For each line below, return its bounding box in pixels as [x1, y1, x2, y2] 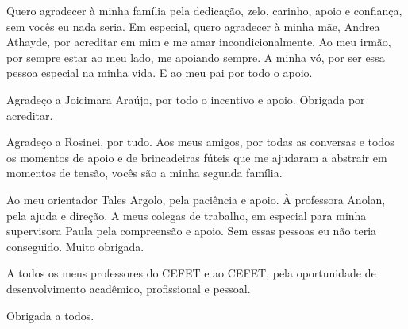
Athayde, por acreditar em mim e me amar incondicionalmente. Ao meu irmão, [6, 33, 391, 50]
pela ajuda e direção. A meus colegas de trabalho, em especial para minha [6, 207, 367, 223]
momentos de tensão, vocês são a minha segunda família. [6, 164, 283, 181]
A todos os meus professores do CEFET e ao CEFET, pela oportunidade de [6, 265, 376, 281]
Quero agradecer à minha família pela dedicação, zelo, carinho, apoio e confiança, [6, 2, 402, 18]
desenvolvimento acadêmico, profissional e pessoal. [6, 280, 251, 296]
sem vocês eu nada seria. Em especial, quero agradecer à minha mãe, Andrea [6, 17, 380, 34]
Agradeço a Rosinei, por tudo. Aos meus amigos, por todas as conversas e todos [6, 134, 395, 150]
